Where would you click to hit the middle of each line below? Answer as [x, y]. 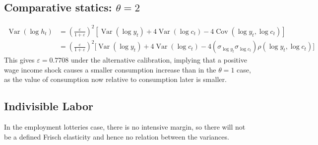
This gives [19, 60]
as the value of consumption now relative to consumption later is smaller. [115, 79]
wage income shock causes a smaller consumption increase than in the [110, 69]
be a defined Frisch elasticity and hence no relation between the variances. [117, 136]
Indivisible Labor [49, 106]
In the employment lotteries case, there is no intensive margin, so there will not [125, 127]
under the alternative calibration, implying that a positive [159, 60]
